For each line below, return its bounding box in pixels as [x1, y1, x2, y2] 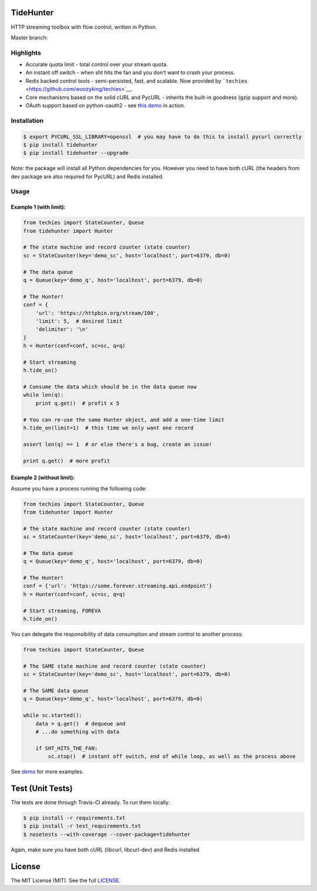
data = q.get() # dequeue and [35, 720, 126, 727]
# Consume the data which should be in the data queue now [23, 384, 197, 390]
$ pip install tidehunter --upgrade [23, 150, 129, 157]
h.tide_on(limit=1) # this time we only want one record [23, 425, 194, 431]
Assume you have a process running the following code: [11, 485, 147, 492]
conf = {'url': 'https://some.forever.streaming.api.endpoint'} [23, 582, 213, 590]
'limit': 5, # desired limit [35, 317, 123, 324]
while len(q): [23, 392, 64, 398]
